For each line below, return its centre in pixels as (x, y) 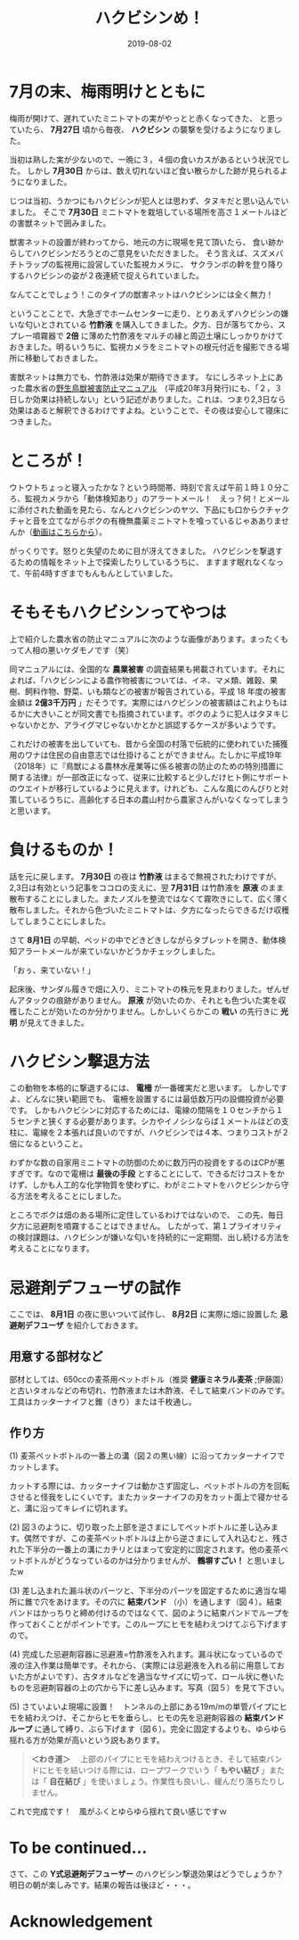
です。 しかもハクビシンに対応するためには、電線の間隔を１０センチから (142, 1110)
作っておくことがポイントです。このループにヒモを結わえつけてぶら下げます (149, 1624)
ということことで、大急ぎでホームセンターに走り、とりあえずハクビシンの (145, 313)
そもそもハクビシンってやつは (118, 612)
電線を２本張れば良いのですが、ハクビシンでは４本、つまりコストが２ (161, 1133)
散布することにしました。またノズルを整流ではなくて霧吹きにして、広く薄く (149, 898)
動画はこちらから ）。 (69, 532)
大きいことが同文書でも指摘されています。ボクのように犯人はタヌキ (157, 714)
